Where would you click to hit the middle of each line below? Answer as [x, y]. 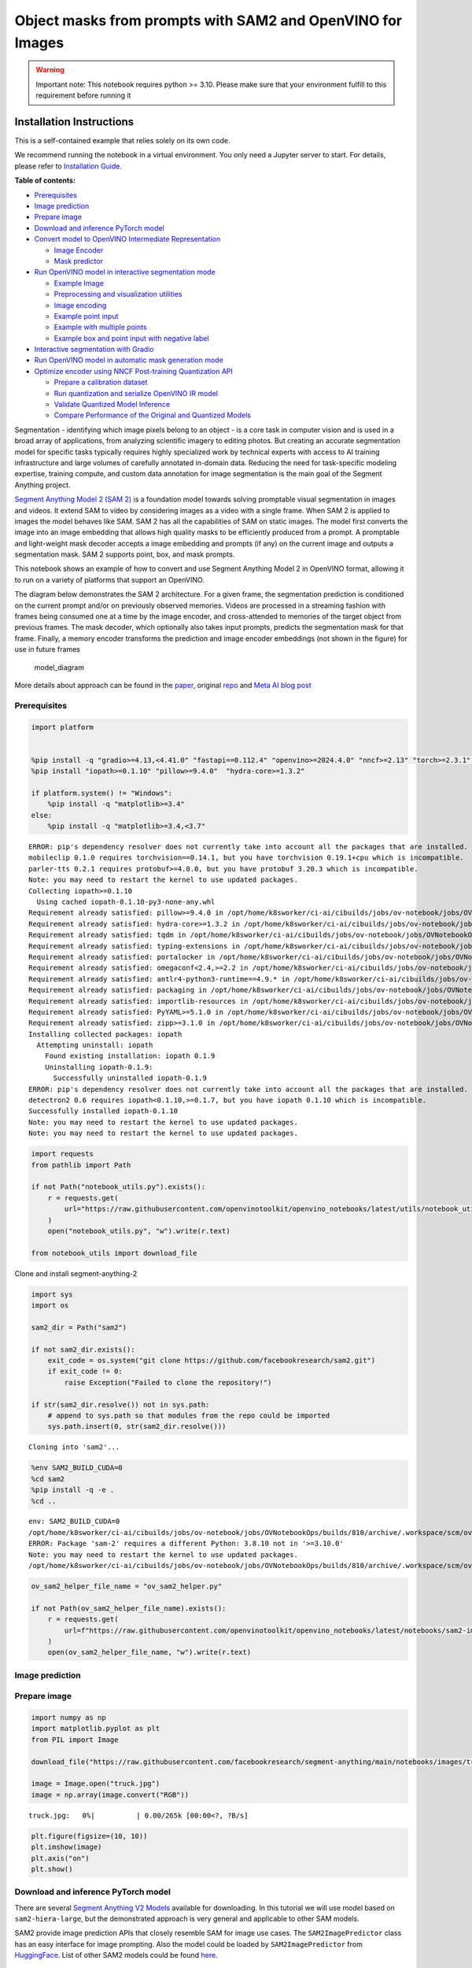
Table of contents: [45, 180]
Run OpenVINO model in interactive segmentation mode [125, 272]
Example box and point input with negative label [131, 338]
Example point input [86, 316]
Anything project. [42, 485]
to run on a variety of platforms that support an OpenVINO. [109, 579]
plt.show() [52, 1869]
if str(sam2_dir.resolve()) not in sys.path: [120, 1404]
